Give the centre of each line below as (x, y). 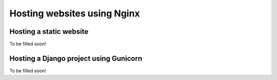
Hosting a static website (49, 32)
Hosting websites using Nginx (75, 13)
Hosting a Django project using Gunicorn (76, 58)
